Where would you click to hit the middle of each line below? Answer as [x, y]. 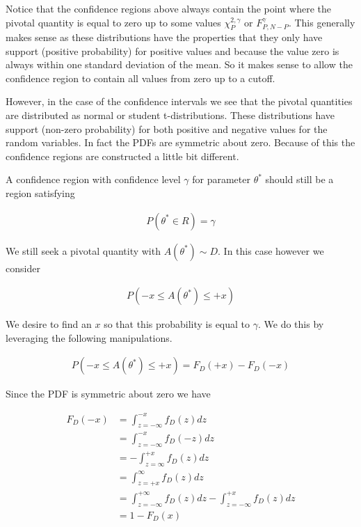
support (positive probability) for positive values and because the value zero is [173, 50]
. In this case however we [271, 250]
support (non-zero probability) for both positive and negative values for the [167, 128]
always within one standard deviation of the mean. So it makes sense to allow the [179, 64]
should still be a [299, 179]
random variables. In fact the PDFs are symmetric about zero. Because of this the [180, 142]
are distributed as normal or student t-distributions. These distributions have [170, 115]
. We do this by [291, 324]
